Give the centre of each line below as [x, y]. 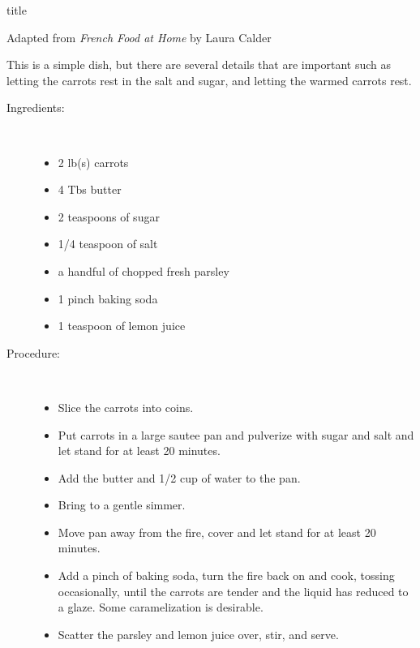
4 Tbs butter [90, 189]
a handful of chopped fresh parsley [144, 270]
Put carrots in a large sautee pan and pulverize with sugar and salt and [236, 434]
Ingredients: [36, 107]
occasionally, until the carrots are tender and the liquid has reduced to [233, 591]
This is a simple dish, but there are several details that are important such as [199, 64]
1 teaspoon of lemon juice [122, 326]
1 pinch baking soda [108, 298]
